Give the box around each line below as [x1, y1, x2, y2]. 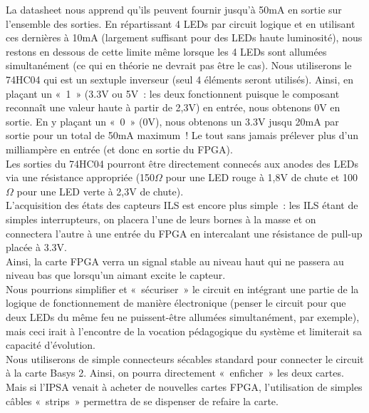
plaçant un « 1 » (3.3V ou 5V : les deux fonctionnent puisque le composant [6, 86, 340, 101]
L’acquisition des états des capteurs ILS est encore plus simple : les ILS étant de [6, 198, 358, 213]
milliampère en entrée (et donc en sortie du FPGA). [6, 141, 233, 156]
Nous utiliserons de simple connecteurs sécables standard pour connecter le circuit [6, 351, 364, 366]
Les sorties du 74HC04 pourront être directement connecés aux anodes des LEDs [6, 155, 358, 170]
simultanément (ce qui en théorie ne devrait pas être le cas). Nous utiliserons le [6, 58, 352, 73]
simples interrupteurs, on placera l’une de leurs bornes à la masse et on [6, 211, 316, 226]
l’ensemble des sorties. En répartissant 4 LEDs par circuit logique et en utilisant [6, 16, 355, 31]
